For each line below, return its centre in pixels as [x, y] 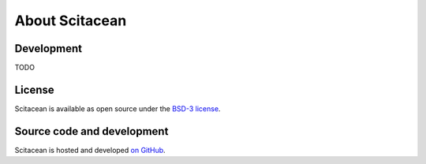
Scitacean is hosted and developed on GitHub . [90, 150]
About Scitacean [71, 20]
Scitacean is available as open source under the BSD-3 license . [118, 108]
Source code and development [92, 131]
